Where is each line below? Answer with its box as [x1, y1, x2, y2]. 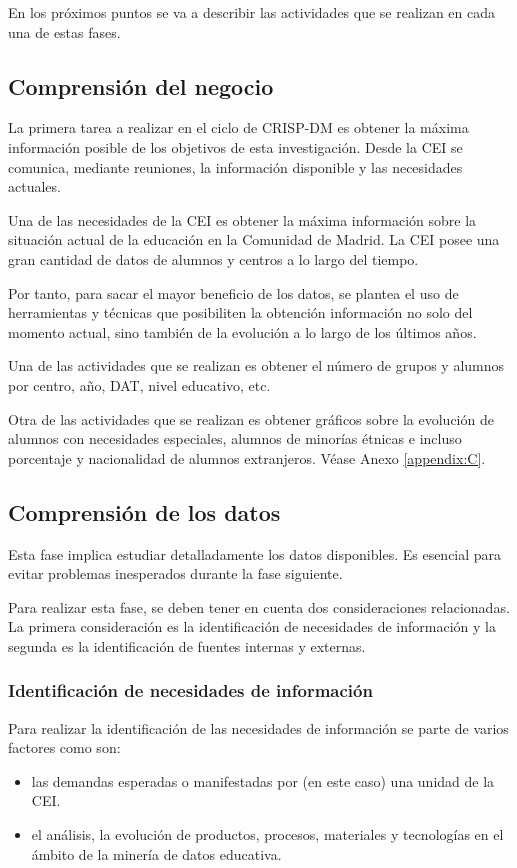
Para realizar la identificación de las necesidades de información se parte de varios [8, 717, 509, 738]
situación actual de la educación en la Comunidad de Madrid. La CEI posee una [8, 229, 500, 250]
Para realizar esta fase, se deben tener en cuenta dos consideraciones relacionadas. [8, 596, 510, 617]
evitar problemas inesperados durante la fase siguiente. [8, 563, 343, 584]
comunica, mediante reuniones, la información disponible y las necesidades [8, 156, 463, 177]
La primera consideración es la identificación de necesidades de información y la [8, 616, 496, 637]
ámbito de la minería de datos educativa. [31, 843, 282, 864]
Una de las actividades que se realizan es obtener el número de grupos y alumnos [8, 355, 505, 376]
